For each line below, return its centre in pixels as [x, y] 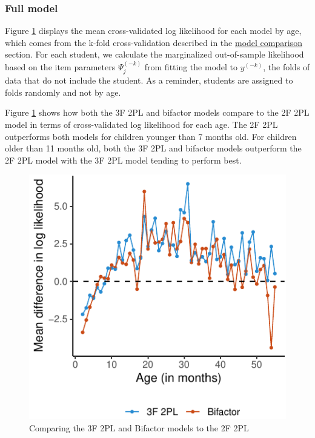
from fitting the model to [191, 66]
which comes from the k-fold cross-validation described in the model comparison [154, 42]
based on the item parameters [60, 66]
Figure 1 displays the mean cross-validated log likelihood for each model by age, [153, 31]
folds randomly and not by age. [63, 92]
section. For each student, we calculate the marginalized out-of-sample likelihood [154, 54]
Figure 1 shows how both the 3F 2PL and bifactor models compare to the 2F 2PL [157, 112]
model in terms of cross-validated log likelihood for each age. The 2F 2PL [141, 124]
